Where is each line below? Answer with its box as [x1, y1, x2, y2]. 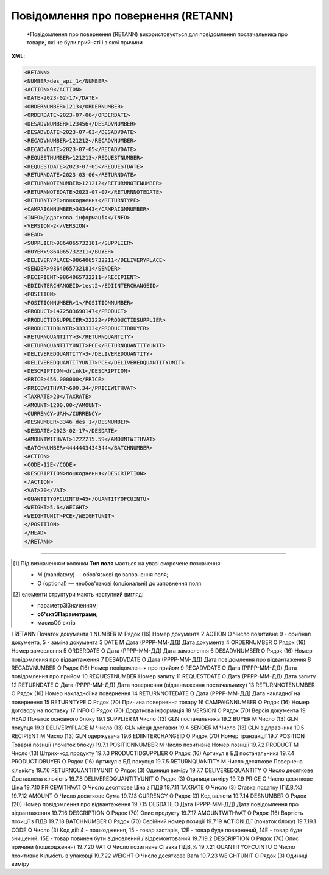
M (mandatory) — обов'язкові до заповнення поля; [37, 571, 169, 578]
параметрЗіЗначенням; [37, 602, 99, 609]
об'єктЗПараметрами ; [37, 610, 98, 618]
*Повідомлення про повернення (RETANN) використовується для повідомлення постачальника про [26, 30, 288, 38]
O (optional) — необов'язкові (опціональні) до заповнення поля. [37, 579, 203, 587]
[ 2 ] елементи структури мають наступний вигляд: [13, 590, 144, 598]
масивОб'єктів [37, 619, 76, 626]
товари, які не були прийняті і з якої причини [26, 38, 143, 46]
